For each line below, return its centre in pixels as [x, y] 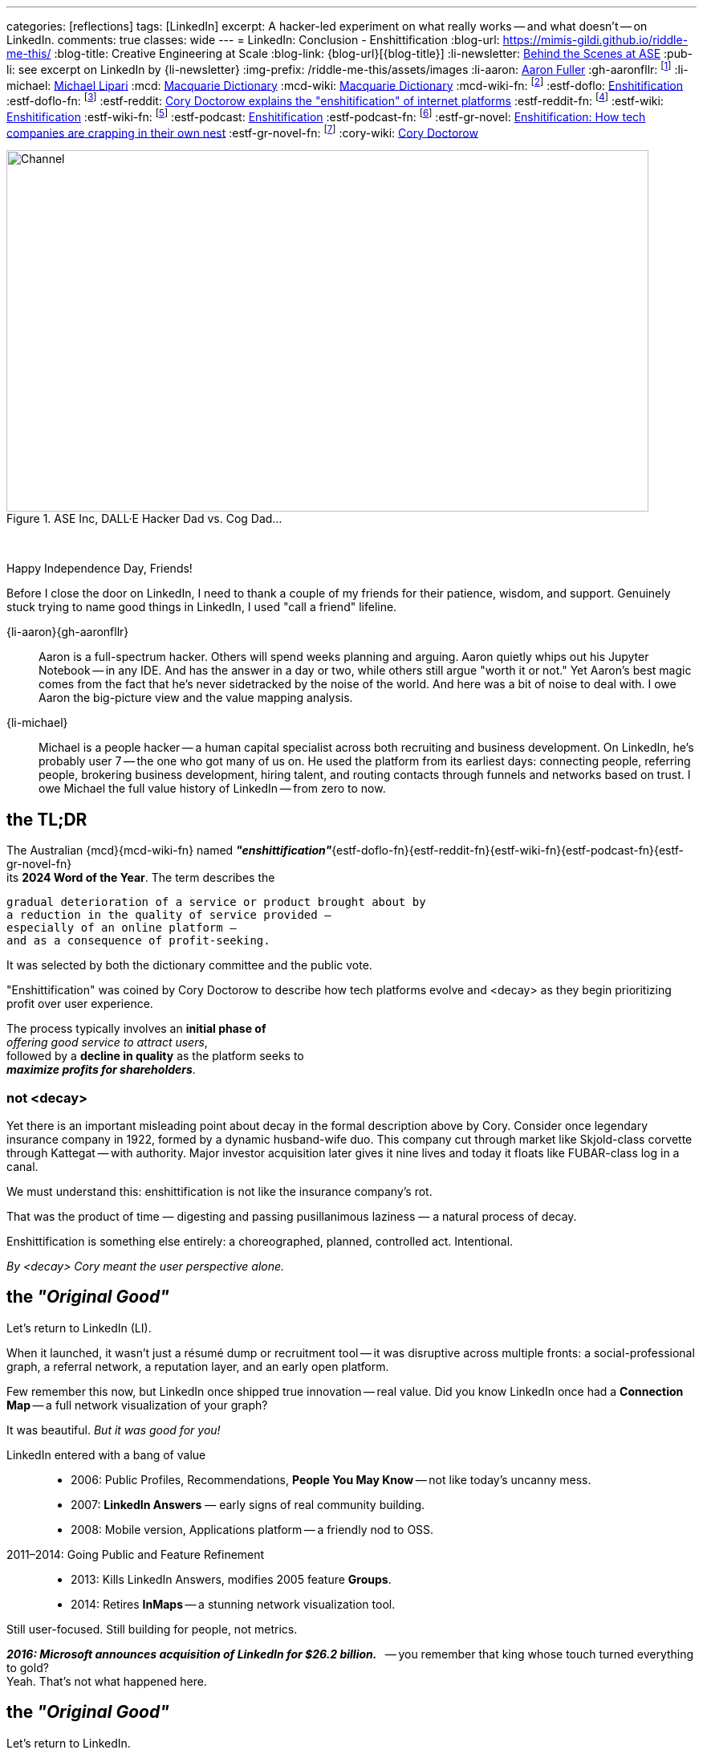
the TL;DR [47, 819]
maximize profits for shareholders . [101, 1070]
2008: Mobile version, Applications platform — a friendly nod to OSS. [252, 1529]
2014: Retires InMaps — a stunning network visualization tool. [233, 1604]
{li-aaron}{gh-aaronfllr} [68, 632]
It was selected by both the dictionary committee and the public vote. [189, 965]
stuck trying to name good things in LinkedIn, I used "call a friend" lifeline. [202, 607]
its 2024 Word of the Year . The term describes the [141, 878]
